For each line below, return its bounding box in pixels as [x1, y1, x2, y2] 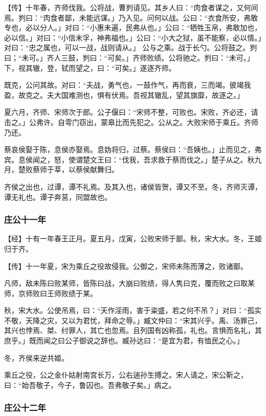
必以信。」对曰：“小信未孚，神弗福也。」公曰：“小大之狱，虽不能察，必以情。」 [4, 32, 262, 43]
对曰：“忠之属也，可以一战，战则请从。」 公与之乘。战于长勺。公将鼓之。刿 [4, 42, 257, 53]
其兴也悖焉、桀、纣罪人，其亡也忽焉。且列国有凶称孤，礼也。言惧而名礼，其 [4, 325, 262, 336]
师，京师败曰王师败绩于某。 [4, 287, 97, 298]
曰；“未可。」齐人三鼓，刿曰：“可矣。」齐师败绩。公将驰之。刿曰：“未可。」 [4, 52, 254, 63]
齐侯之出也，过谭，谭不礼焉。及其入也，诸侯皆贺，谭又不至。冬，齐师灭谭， [4, 181, 262, 192]
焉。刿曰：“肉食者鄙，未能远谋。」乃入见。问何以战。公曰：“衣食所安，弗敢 [4, 12, 258, 23]
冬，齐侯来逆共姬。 [4, 352, 69, 363]
